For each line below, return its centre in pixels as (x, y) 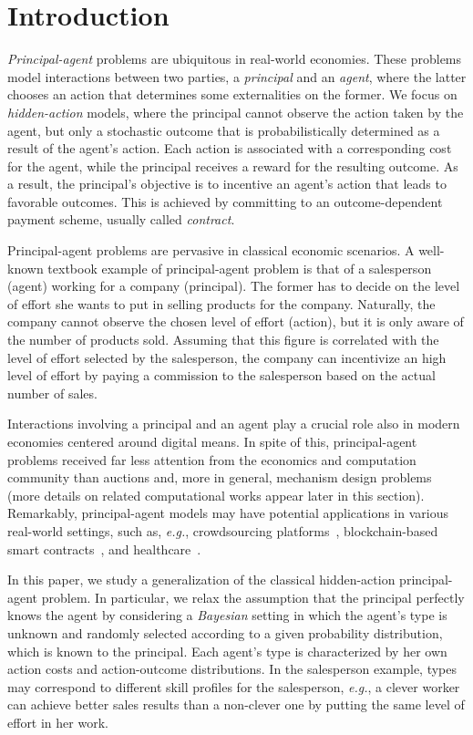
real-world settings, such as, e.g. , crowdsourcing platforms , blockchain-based (223, 530)
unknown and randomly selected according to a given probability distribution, (225, 632)
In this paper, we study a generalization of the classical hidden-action (201, 580)
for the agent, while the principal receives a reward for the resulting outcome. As (233, 166)
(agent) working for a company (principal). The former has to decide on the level (234, 286)
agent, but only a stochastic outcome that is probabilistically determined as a (224, 130)
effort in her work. (58, 722)
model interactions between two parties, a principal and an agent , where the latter (237, 76)
